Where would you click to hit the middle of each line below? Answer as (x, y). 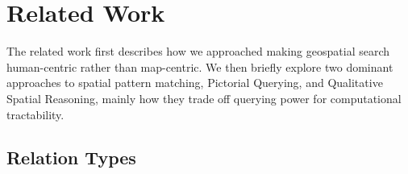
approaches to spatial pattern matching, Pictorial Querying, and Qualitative (195, 83)
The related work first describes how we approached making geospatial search (198, 51)
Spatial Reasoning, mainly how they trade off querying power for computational (204, 98)
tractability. (35, 114)
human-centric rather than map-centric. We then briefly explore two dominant (200, 66)
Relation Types (71, 157)
